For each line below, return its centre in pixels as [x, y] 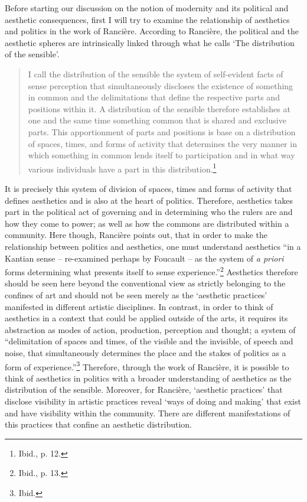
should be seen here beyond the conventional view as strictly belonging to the [145, 283]
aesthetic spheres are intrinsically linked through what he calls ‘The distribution [150, 42]
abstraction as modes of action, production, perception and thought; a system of [150, 329]
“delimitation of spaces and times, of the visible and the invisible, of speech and [149, 341]
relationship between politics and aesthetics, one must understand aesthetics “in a [153, 246]
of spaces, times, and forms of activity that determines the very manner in [162, 143]
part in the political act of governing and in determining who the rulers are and [149, 212]
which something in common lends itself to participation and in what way [161, 155]
